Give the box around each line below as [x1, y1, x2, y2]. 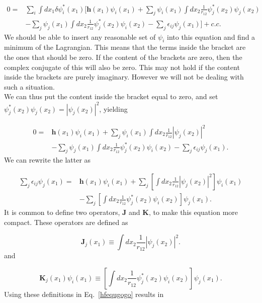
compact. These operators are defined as [4, 216, 128, 227]
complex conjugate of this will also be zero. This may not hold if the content [4, 61, 240, 72]
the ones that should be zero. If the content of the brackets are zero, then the [4, 52, 242, 62]
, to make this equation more [148, 207, 238, 217]
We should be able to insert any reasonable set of [4, 31, 156, 42]
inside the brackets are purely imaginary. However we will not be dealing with [4, 71, 244, 82]
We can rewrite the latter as [4, 155, 91, 165]
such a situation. [4, 81, 55, 92]
